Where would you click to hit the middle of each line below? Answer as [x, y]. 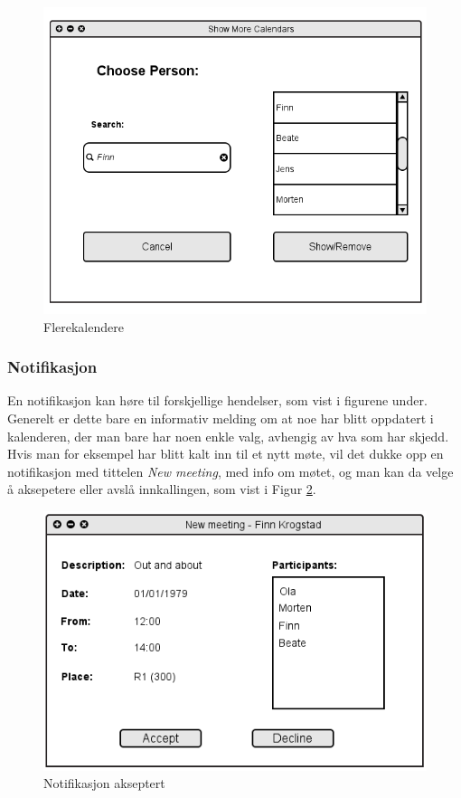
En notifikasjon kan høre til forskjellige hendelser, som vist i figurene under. [217, 400]
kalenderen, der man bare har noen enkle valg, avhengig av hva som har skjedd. [228, 436]
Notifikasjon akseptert [104, 783]
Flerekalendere [84, 326]
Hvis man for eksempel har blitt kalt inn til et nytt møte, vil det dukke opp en [226, 454]
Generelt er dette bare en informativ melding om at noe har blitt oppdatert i [221, 418]
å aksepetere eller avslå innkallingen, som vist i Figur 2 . [162, 489]
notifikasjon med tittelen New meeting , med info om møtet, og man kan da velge [230, 471]
